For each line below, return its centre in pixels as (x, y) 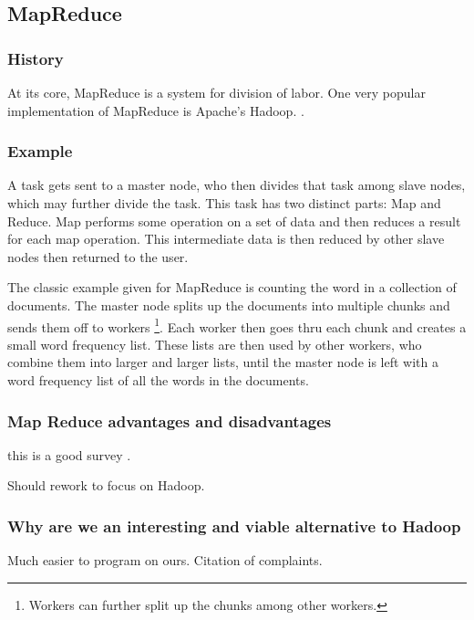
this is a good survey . (69, 454)
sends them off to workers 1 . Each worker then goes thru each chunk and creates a (237, 325)
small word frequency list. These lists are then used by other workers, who (215, 344)
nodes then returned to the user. (98, 256)
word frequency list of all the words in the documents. (158, 380)
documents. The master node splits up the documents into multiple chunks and (229, 305)
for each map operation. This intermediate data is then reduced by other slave (226, 239)
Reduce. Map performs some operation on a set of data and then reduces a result (234, 221)
